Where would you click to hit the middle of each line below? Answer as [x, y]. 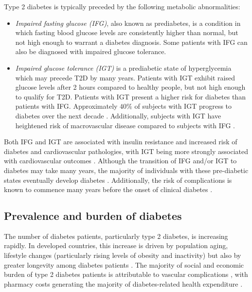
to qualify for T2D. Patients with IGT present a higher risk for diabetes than [130, 96]
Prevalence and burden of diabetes [93, 216]
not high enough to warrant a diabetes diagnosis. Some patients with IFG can [131, 42]
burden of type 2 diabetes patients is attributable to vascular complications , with [126, 274]
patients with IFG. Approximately [66, 106]
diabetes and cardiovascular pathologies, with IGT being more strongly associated [126, 151]
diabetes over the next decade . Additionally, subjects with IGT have [118, 115]
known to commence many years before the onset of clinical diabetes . [108, 189]
